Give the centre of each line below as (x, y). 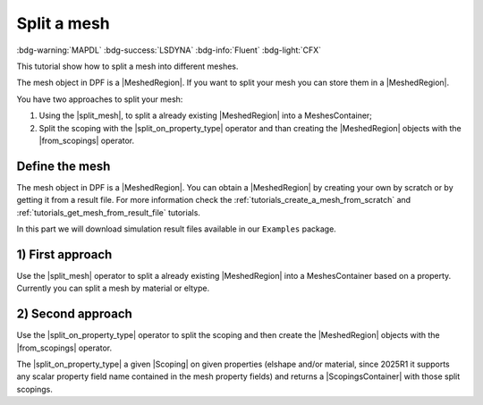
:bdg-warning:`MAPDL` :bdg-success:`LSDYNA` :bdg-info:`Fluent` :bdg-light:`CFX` (169, 50)
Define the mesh (64, 166)
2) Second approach (75, 314)
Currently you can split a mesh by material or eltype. (113, 288)
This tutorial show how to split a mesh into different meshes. (127, 66)
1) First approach (64, 254)
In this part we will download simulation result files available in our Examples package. (177, 229)
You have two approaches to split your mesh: (100, 99)
